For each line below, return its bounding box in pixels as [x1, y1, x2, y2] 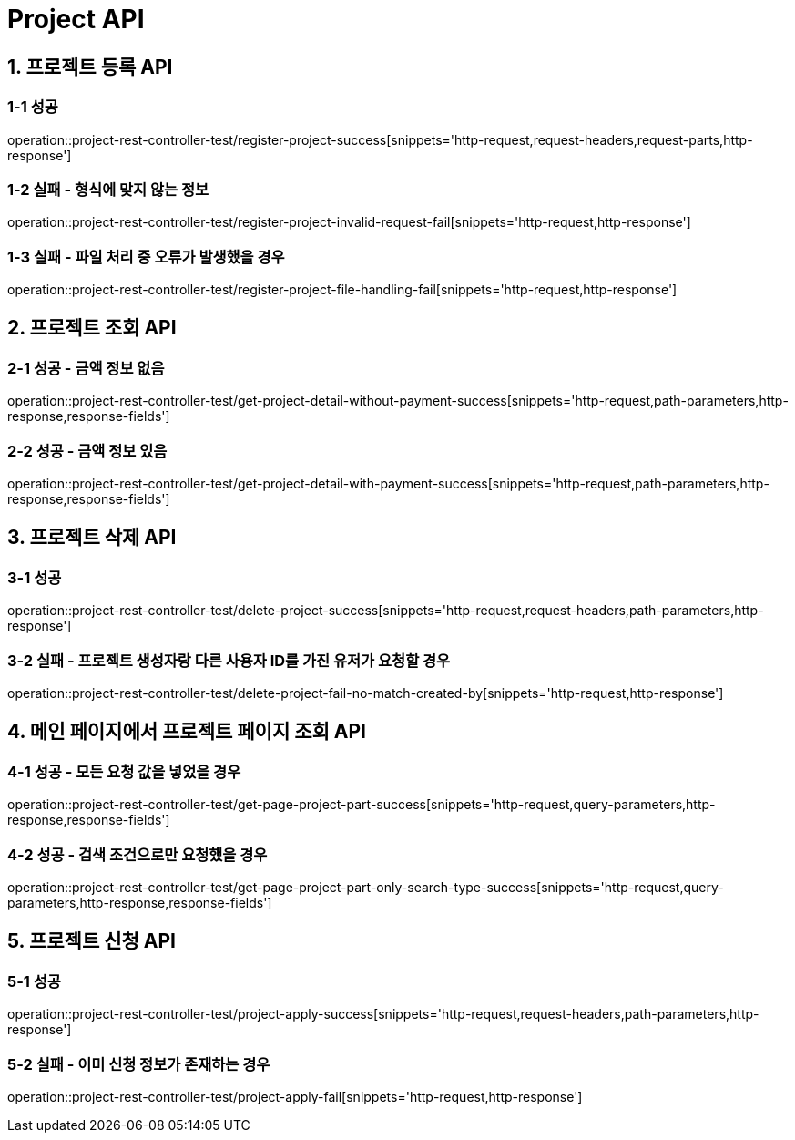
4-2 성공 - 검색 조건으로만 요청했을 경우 [7, 845, 268, 864]
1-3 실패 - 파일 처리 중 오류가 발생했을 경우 [7, 247, 285, 266]
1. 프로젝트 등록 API [7, 55, 173, 78]
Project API [7, 4, 145, 35]
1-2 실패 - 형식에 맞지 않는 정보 [7, 180, 209, 199]
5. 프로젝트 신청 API [7, 929, 176, 953]
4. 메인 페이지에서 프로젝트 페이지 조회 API [7, 720, 367, 744]
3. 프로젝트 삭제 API [7, 526, 177, 549]
